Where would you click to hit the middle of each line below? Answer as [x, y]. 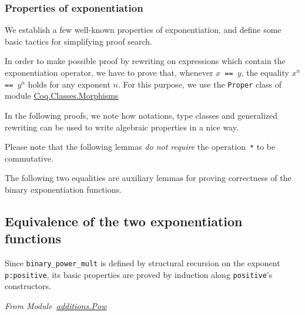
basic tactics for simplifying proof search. [78, 41]
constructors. [28, 286]
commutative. [29, 158]
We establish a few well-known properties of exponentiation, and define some [143, 30]
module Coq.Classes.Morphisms [62, 95]
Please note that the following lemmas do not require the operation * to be [140, 147]
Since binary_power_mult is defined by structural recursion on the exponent [143, 263]
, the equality [265, 72]
